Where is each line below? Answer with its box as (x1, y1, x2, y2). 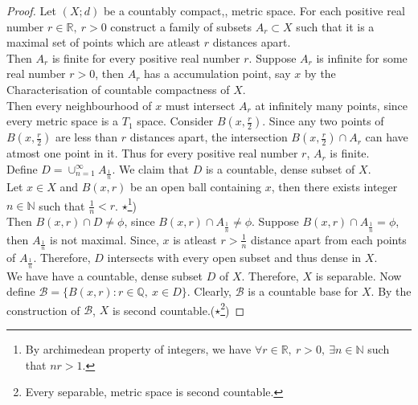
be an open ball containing (130, 178, 262, 195)
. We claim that (112, 160, 190, 177)
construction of (6, 301, 80, 318)
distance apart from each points (250, 231, 407, 247)
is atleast (173, 231, 217, 247)
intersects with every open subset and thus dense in (107, 249, 362, 266)
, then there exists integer (271, 178, 398, 195)
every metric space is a (6, 112, 119, 129)
